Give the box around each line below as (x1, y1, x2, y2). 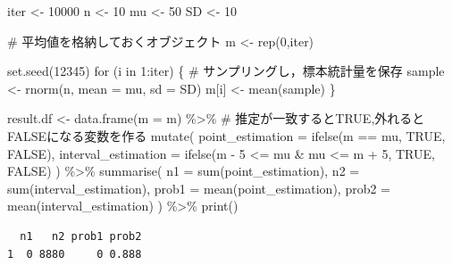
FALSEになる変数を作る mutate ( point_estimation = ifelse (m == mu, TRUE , (7, 126, 446, 145)
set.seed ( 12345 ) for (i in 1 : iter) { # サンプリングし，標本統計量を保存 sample (7, 62, 445, 80)
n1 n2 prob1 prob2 (20, 229, 142, 243)
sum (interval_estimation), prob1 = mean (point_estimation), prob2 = (7, 178, 391, 197)
